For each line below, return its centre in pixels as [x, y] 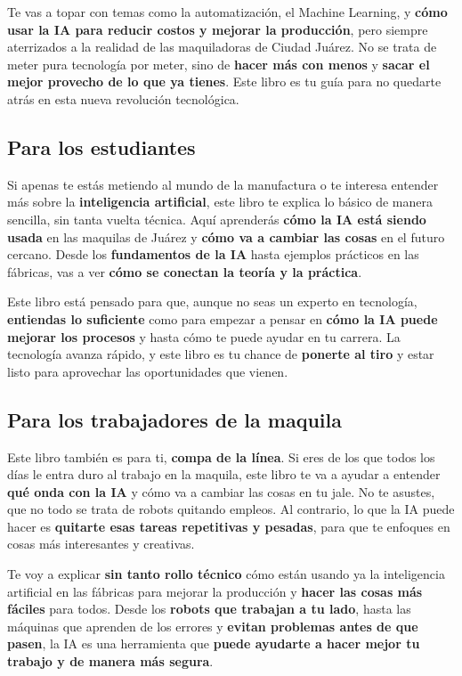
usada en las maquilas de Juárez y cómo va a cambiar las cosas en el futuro [226, 236]
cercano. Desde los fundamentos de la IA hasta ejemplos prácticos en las [213, 254]
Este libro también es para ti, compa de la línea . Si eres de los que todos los [221, 456]
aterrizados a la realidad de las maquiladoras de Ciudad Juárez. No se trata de [222, 47]
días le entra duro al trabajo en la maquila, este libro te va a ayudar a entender [224, 474]
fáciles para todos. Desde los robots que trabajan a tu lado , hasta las [209, 609]
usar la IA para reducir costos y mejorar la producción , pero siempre [218, 29]
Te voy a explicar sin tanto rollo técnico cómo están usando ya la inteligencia [226, 574]
